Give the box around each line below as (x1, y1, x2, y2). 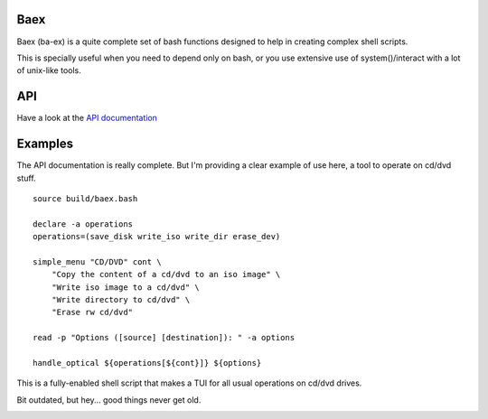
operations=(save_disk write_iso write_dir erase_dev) (33, 231, 281, 242)
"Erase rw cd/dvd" (51, 307, 134, 318)
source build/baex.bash (33, 193, 138, 203)
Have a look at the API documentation (16, 113, 158, 124)
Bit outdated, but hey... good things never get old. (16, 394, 202, 405)
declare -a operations (33, 219, 134, 229)
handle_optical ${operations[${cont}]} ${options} (33, 358, 262, 368)
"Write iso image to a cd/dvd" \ (51, 282, 201, 293)
